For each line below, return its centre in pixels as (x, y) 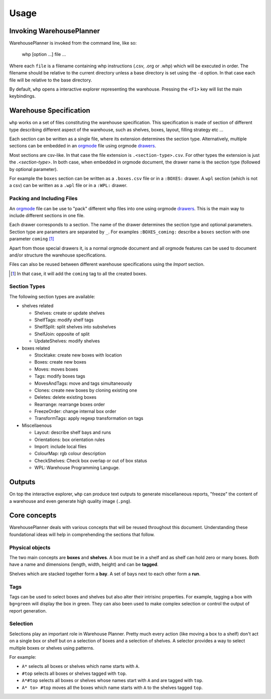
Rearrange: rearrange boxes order (70, 404)
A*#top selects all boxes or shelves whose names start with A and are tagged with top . (112, 680)
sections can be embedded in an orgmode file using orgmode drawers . (83, 146)
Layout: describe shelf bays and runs (73, 432)
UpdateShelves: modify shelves (67, 341)
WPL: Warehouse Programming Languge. (77, 468)
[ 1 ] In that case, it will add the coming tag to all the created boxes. (79, 274)
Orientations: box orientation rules (70, 440)
